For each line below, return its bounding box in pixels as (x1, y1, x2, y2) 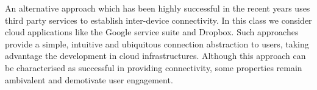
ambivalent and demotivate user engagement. (5, 73, 173, 86)
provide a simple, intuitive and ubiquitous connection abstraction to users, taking (5, 37, 309, 50)
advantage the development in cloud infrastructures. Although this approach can (5, 49, 306, 62)
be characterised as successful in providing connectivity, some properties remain (5, 61, 302, 74)
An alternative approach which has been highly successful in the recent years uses (5, 2, 310, 14)
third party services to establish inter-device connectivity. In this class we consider (5, 13, 312, 26)
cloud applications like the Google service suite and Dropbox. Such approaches (5, 26, 299, 38)
